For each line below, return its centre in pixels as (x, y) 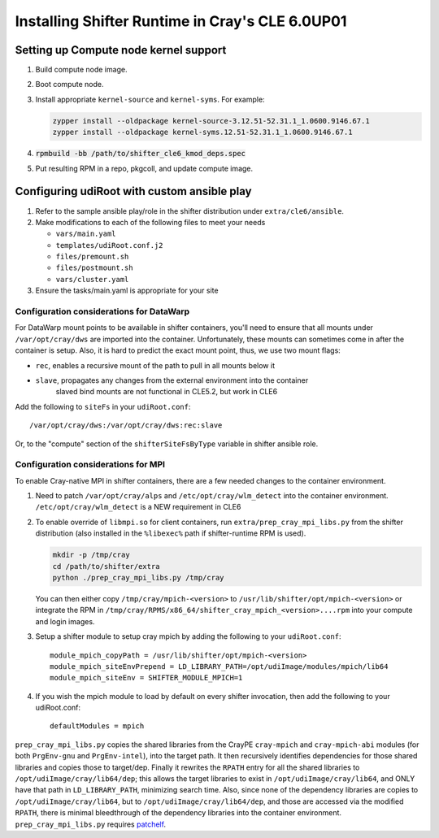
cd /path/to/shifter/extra (106, 566)
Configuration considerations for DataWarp (102, 311)
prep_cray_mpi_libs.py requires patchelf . (91, 824)
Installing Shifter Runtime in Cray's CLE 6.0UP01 (181, 21)
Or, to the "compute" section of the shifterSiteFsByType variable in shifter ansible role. (167, 444)
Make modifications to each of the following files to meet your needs (150, 222)
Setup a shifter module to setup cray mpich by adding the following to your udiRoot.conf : (188, 636)
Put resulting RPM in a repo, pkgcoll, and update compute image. (144, 168)
